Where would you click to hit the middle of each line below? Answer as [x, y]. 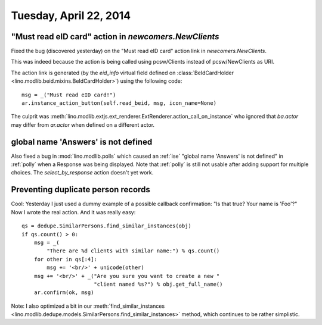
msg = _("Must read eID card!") [69, 95]
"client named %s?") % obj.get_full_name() [158, 284]
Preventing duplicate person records [80, 190]
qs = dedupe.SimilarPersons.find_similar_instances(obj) [107, 226]
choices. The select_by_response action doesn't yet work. [82, 173]
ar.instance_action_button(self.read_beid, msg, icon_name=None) [119, 103]
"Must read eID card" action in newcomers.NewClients [115, 37]
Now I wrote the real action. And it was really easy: [73, 212]
